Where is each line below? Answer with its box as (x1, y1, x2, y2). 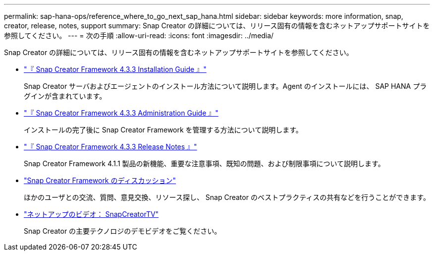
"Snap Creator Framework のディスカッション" (24, 176, 176, 185)
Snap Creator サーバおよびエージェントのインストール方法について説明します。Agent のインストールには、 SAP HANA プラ (24, 82, 427, 90)
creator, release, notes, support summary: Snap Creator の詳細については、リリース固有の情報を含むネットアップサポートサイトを (4, 21, 430, 30)
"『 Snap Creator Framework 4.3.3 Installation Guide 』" (24, 65, 207, 73)
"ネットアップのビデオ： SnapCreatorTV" (24, 210, 159, 218)
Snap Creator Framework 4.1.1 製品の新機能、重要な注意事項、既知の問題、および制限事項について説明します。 (24, 159, 385, 168)
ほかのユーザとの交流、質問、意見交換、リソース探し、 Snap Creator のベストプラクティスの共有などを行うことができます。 (24, 193, 430, 201)
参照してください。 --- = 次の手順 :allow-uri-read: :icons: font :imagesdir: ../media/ (4, 31, 274, 40)
